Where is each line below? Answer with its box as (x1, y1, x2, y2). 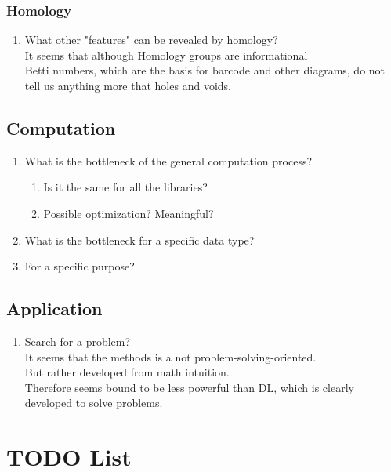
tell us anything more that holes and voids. (24, 78, 231, 93)
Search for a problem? (24, 332, 131, 349)
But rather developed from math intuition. (24, 364, 230, 380)
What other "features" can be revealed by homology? (24, 31, 278, 48)
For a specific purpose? (24, 258, 135, 274)
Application (6, 296, 103, 321)
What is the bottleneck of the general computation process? (24, 152, 313, 169)
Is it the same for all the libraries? (43, 179, 208, 195)
